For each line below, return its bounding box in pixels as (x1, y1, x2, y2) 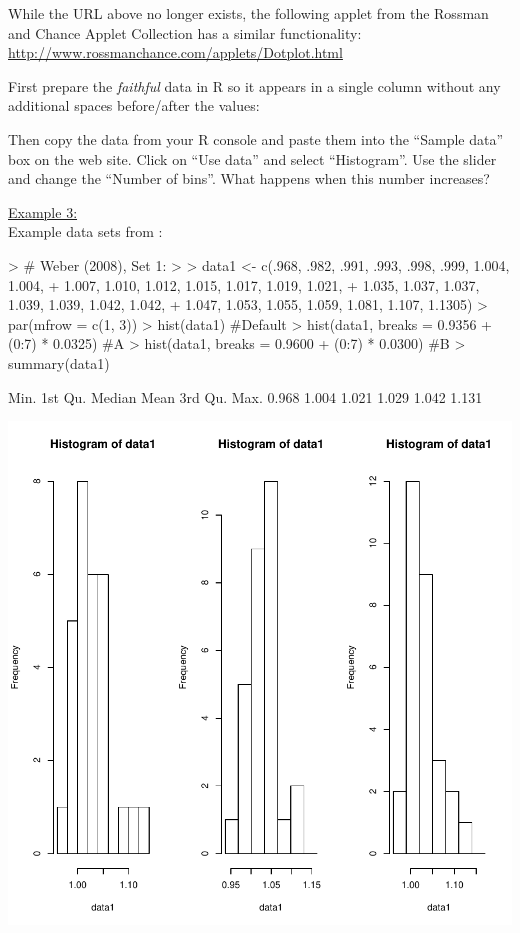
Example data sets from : (8, 221, 163, 242)
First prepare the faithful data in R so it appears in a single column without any (8, 75, 501, 96)
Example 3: (8, 201, 78, 222)
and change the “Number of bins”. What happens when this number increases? (8, 168, 490, 189)
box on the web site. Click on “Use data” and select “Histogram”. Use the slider (8, 148, 497, 169)
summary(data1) (8, 352, 110, 373)
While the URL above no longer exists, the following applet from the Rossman (8, 3, 489, 23)
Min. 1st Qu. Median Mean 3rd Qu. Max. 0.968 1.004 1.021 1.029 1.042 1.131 (8, 386, 483, 407)
